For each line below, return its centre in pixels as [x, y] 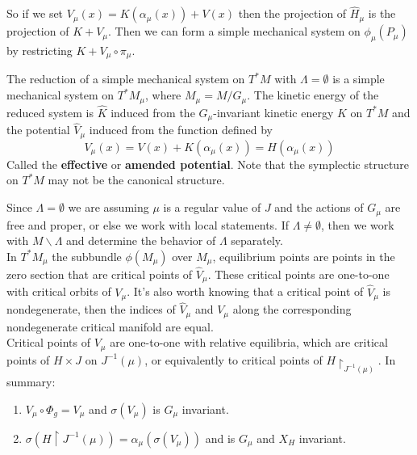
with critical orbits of [59, 291]
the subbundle [87, 256]
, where [163, 95]
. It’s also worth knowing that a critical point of [245, 291]
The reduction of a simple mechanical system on [126, 79]
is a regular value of [212, 207]
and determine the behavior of [141, 240]
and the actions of [319, 207]
